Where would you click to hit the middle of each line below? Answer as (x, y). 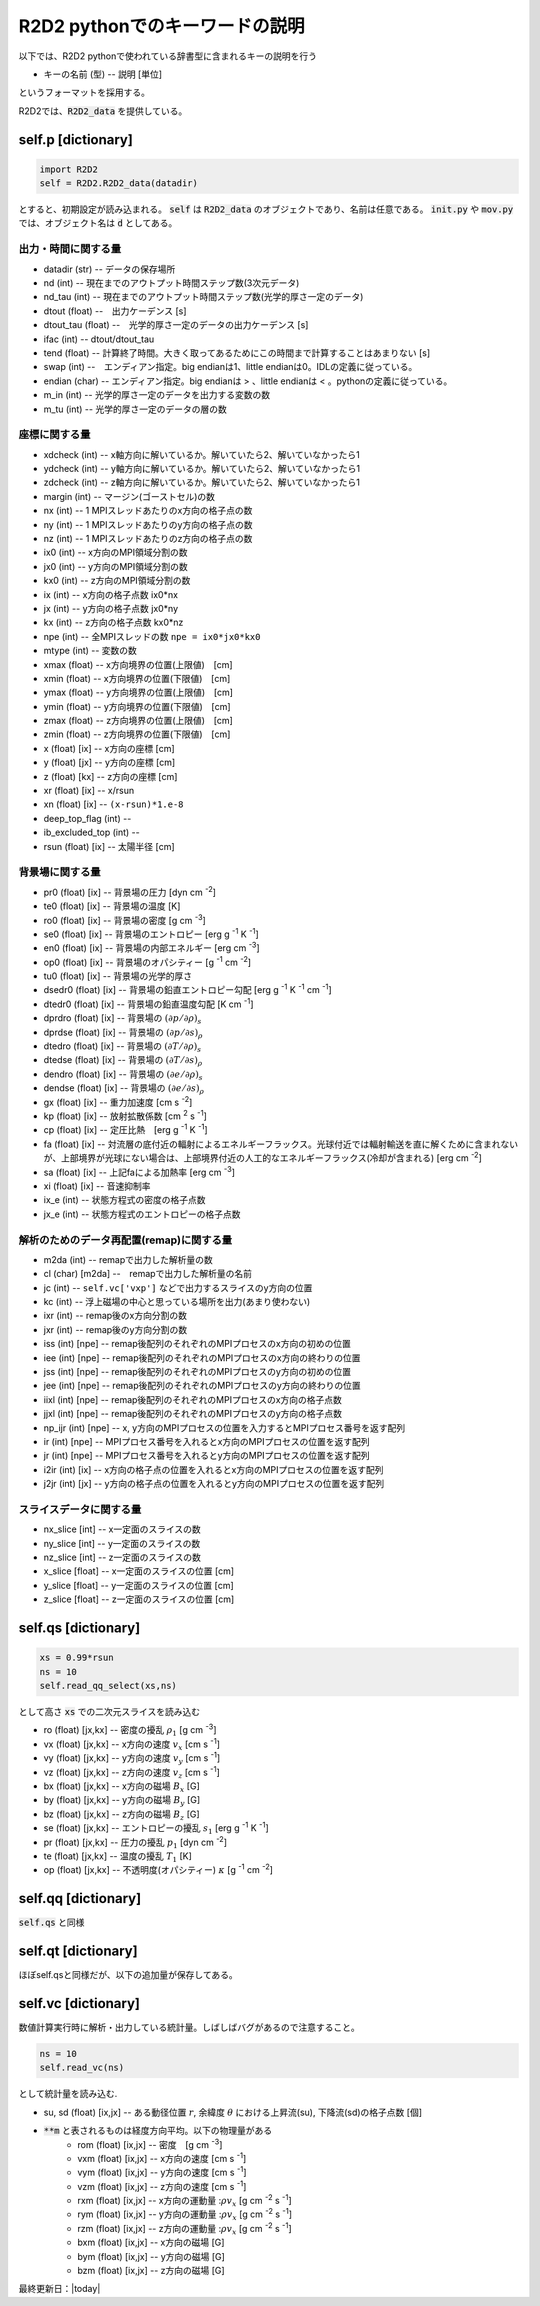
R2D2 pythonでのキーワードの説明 (161, 26)
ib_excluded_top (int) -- (91, 832)
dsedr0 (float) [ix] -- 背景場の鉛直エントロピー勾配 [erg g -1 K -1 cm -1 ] (187, 989)
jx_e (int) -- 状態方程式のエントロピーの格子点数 (142, 1214)
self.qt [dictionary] (78, 1951)
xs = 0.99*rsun (76, 1658)
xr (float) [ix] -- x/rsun (89, 791)
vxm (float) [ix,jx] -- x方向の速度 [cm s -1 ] (162, 2157)
